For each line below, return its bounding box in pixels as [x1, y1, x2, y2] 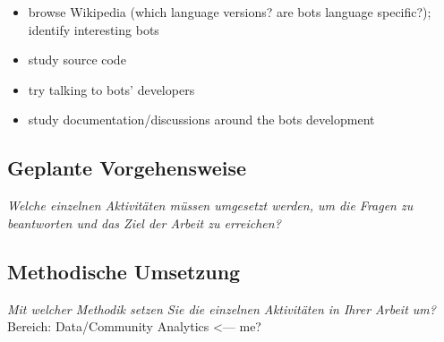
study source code [28, 50, 126, 69]
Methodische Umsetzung [7, 257, 241, 285]
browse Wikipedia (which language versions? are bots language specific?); [28, 3, 431, 21]
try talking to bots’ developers [28, 80, 195, 98]
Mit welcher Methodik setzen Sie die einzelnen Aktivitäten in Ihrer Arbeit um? [7, 299, 436, 318]
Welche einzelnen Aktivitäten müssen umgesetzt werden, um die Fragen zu [7, 196, 414, 215]
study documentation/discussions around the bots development [28, 110, 375, 129]
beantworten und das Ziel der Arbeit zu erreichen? [7, 213, 281, 232]
